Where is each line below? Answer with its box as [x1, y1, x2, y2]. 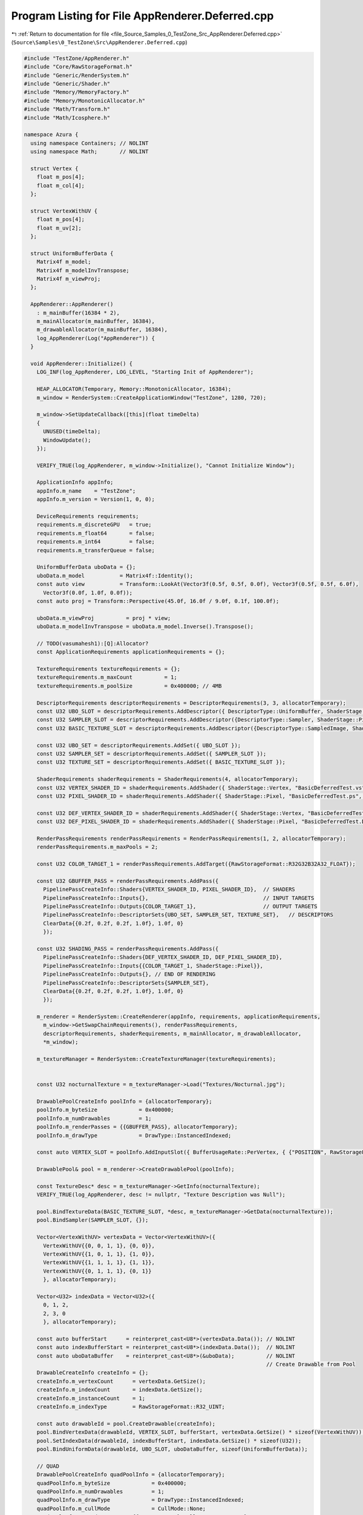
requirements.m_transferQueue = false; [36, 547, 155, 554]
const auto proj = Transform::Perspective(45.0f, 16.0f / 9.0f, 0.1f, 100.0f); [36, 598, 280, 604]
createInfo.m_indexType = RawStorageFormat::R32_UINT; [36, 1403, 225, 1410]
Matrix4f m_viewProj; [36, 276, 101, 282]
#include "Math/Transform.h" [24, 106, 111, 113]
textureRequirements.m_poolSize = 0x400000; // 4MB [36, 682, 222, 689]
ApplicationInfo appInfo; [36, 479, 114, 486]
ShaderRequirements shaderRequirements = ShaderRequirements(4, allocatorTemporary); [36, 776, 299, 783]
